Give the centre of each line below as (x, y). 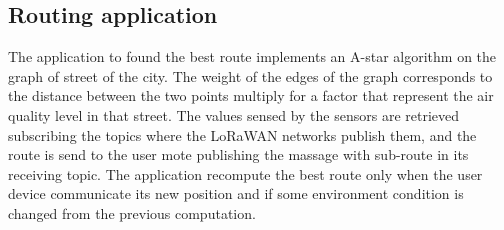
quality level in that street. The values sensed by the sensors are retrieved (234, 114)
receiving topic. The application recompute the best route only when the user (245, 173)
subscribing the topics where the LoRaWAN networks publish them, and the (242, 134)
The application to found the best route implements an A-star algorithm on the (252, 56)
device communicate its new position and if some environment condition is (236, 193)
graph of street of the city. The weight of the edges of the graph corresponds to (250, 75)
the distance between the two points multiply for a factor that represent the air (251, 95)
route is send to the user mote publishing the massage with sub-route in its (238, 154)
